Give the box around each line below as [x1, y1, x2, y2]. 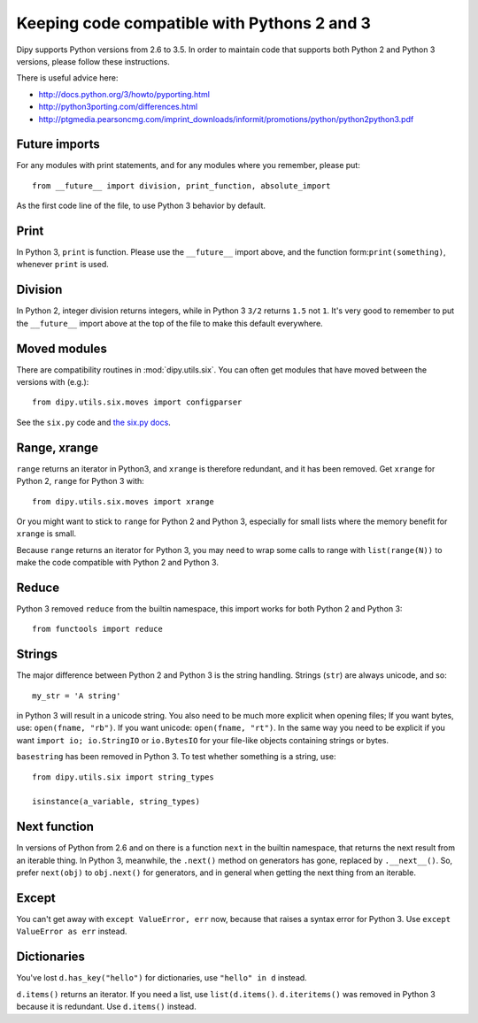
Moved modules [16, 341, 108, 356]
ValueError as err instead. [16, 926, 127, 937]
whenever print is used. [16, 259, 110, 270]
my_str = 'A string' [32, 690, 121, 701]
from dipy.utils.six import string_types [32, 772, 214, 782]
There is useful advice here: [16, 73, 119, 83]
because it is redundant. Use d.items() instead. [16, 1001, 197, 1012]
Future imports [16, 137, 101, 152]
